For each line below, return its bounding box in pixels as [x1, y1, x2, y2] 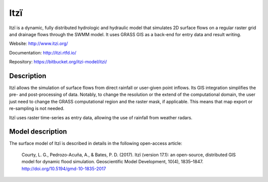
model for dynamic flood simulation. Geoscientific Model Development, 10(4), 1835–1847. [21, 159, 203, 165]
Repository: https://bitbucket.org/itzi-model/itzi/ [9, 59, 107, 65]
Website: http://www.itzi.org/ [9, 41, 68, 46]
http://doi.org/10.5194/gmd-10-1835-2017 [21, 166, 106, 172]
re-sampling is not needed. [9, 105, 65, 111]
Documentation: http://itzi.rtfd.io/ [9, 49, 76, 55]
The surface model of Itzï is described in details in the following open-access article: [9, 140, 182, 146]
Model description [9, 128, 67, 136]
